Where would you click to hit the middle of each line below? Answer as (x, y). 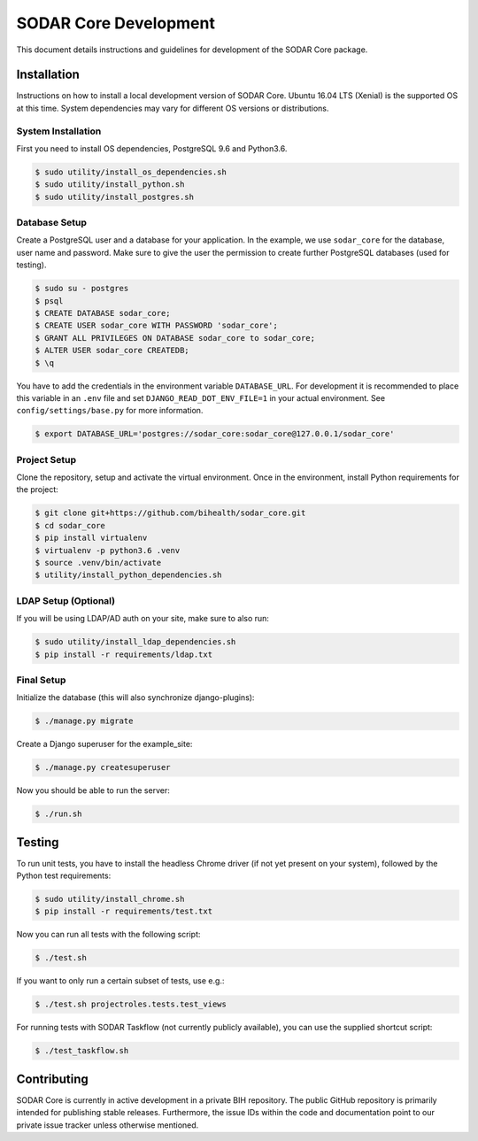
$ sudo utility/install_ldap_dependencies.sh (135, 642)
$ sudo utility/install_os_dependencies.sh (131, 172)
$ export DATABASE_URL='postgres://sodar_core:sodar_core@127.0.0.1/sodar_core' (215, 434)
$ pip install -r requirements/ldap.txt (123, 654)
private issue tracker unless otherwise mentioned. (108, 1125)
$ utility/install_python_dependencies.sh (128, 575)
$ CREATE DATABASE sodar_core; (103, 313)
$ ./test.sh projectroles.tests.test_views (131, 1004)
